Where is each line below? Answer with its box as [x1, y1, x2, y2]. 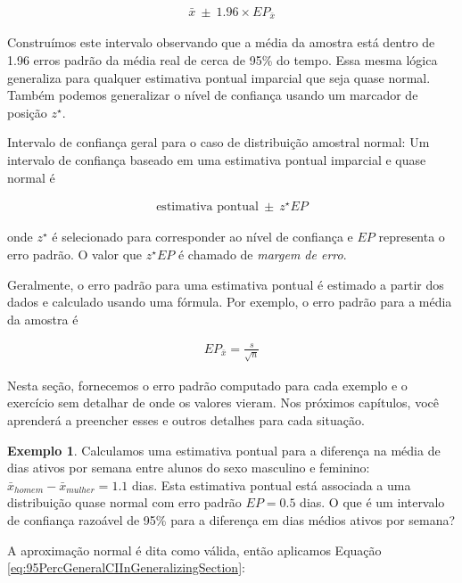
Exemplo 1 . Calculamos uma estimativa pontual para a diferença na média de [7, 440, 441, 459]
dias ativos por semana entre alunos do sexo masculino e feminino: [7, 458, 370, 477]
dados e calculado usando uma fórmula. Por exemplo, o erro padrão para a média [7, 292, 452, 311]
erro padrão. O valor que [7, 244, 143, 263]
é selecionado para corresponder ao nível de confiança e [52, 227, 353, 246]
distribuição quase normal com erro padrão [7, 493, 242, 512]
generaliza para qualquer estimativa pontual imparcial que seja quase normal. [7, 68, 431, 86]
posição [7, 103, 47, 121]
